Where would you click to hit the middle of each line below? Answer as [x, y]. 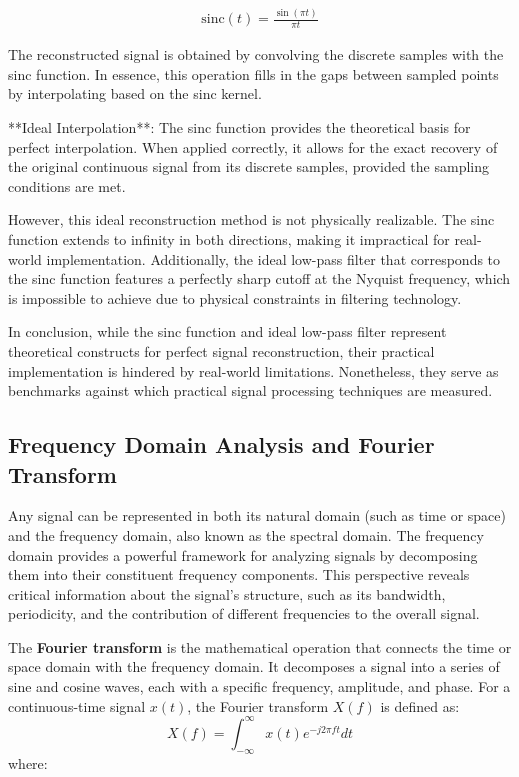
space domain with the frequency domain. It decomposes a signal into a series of [254, 666]
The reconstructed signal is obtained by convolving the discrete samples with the [256, 54]
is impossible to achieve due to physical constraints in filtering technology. [235, 297]
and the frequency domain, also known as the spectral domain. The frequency [246, 534]
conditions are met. [67, 185]
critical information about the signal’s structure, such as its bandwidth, [227, 593]
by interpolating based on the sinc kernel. [135, 93]
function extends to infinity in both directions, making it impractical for [229, 238]
